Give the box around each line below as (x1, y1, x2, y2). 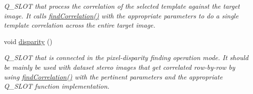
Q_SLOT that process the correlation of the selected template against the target (4, 1, 240, 11)
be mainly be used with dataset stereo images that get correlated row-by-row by (4, 62, 236, 72)
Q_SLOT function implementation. (4, 81, 110, 91)
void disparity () (4, 36, 52, 46)
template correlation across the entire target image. (4, 20, 155, 30)
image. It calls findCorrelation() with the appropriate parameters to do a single (4, 10, 239, 20)
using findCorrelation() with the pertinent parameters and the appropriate (4, 71, 223, 81)
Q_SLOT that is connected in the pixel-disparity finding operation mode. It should (4, 52, 249, 63)
